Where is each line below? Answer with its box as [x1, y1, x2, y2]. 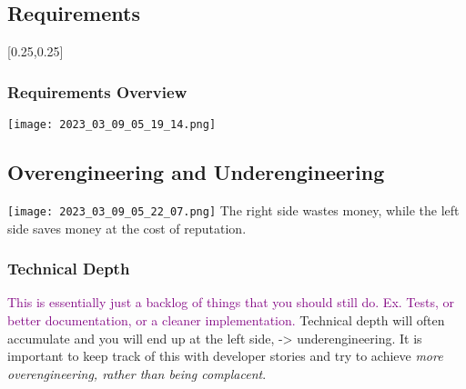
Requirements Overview [7, 80, 187, 103]
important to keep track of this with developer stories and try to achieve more [7, 346, 443, 365]
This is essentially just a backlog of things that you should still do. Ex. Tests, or [7, 293, 455, 312]
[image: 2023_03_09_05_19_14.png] [7, 118, 217, 132]
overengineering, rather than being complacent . [7, 364, 267, 383]
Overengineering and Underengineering [7, 158, 385, 186]
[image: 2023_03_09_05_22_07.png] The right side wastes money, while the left [7, 200, 460, 219]
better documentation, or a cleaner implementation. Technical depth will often [7, 310, 445, 329]
